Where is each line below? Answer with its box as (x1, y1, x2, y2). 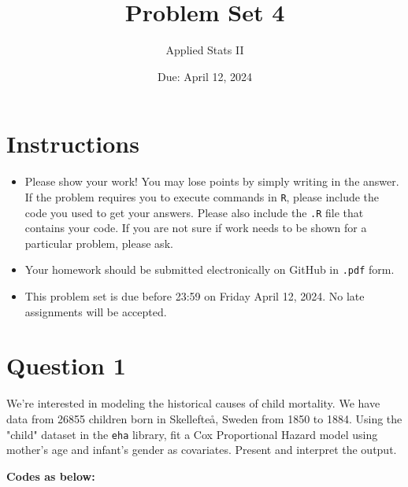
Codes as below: (6, 467, 95, 484)
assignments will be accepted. (24, 303, 167, 319)
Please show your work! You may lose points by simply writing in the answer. (24, 173, 399, 190)
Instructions (6, 127, 139, 160)
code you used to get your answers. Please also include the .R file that (24, 204, 364, 220)
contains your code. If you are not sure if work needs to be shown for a (24, 220, 367, 236)
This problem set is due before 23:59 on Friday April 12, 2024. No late (24, 288, 365, 304)
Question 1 (6, 349, 126, 382)
